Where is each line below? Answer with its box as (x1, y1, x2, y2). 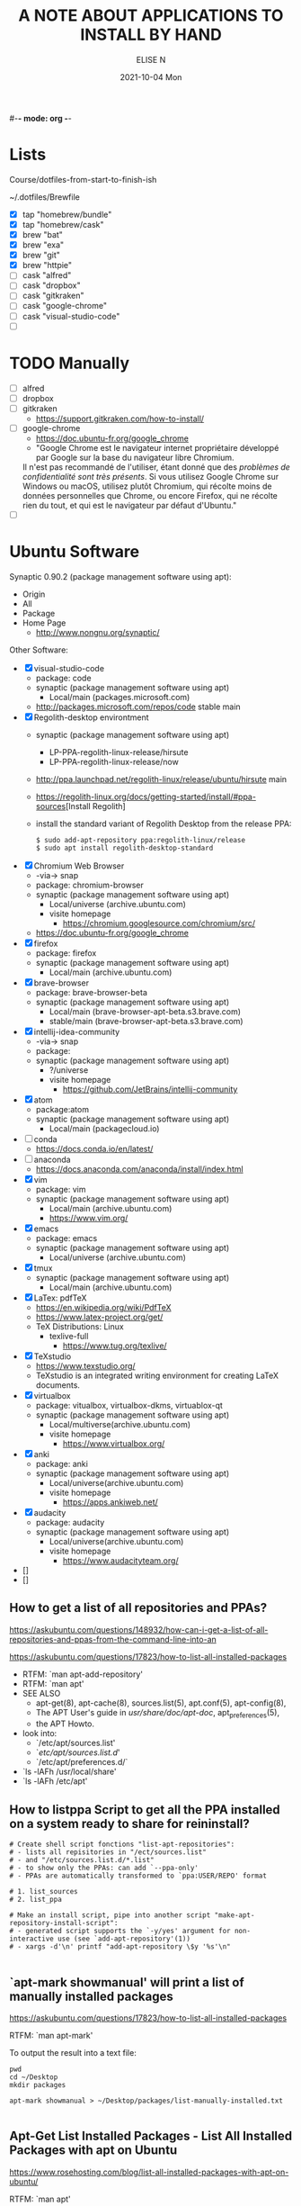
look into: (22, 1728, 58, 1739)
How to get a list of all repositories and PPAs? (9, 1600, 268, 1616)
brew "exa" (22, 239, 65, 250)
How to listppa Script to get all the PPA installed (9, 1802, 280, 1817)
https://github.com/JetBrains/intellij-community (62, 1084, 238, 1094)
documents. (35, 1379, 81, 1391)
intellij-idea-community (33, 1026, 120, 1037)
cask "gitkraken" (22, 290, 84, 302)
